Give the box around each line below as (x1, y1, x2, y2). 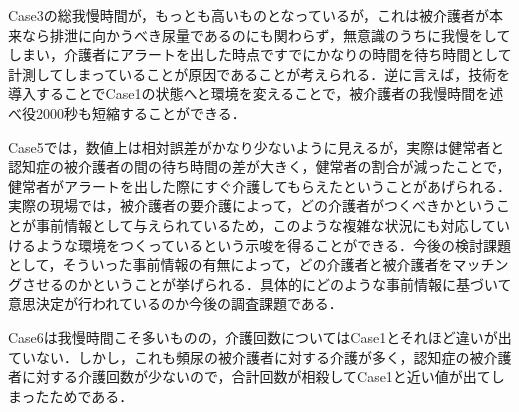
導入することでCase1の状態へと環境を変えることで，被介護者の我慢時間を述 (8, 83, 504, 104)
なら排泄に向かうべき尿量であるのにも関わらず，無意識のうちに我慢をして (21, 24, 511, 45)
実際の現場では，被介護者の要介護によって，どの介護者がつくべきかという (8, 195, 496, 216)
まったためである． (8, 385, 134, 406)
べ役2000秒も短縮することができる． (8, 102, 246, 123)
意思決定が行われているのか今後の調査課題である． (8, 293, 343, 314)
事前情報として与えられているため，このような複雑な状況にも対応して (35, 214, 497, 235)
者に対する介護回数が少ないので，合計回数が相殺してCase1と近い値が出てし (8, 366, 505, 387)
